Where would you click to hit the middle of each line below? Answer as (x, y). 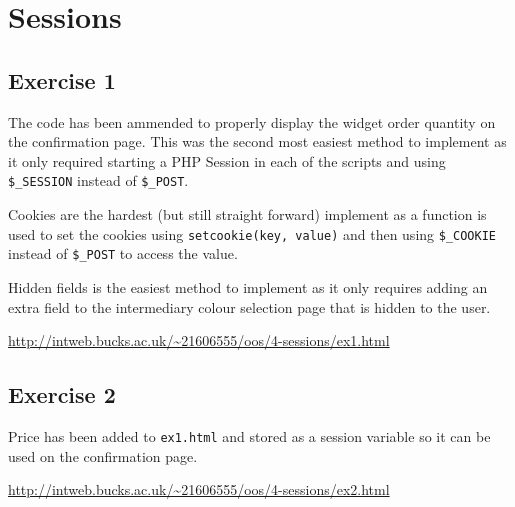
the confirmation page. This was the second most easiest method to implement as (257, 141)
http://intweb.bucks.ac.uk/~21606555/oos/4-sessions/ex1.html (199, 340)
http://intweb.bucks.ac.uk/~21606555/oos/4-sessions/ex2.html (199, 489)
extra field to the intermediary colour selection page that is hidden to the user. (249, 306)
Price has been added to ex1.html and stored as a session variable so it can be (249, 435)
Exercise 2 (62, 394)
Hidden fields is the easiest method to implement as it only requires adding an (248, 286)
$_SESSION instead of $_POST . (98, 180)
